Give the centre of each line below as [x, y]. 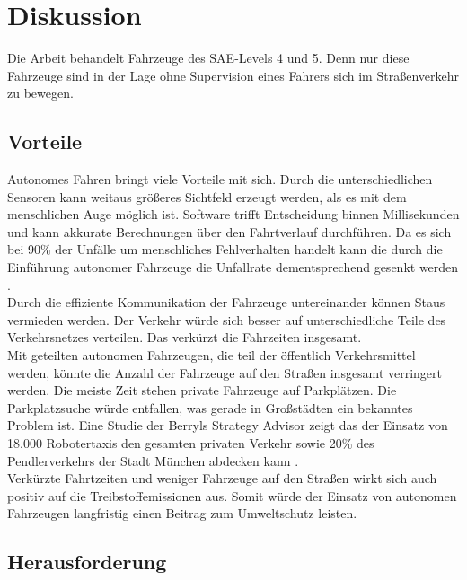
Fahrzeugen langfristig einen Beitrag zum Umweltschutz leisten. [182, 513]
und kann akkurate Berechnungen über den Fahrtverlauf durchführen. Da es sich [229, 231]
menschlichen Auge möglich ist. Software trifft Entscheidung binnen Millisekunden [233, 214]
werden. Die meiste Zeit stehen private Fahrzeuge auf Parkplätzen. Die [202, 390]
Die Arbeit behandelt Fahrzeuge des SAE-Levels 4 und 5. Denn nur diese [208, 58]
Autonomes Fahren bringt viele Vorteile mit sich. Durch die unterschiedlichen [220, 179]
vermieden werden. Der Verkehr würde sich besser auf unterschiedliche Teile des [227, 319]
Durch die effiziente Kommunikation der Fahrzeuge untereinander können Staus [226, 302]
